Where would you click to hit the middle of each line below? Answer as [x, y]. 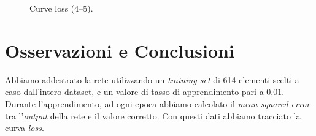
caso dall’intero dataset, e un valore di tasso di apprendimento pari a [134, 92]
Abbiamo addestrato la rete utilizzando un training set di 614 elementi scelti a [152, 79]
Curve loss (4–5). [61, 8]
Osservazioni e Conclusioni [120, 50]
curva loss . [25, 128]
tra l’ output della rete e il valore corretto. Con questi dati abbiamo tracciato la [153, 115]
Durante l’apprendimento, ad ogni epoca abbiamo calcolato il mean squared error [158, 103]
